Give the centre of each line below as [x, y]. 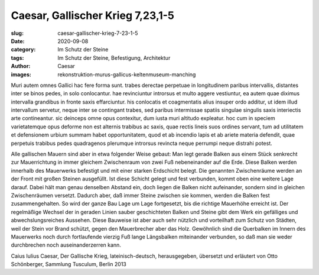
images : [21, 75]
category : [23, 50]
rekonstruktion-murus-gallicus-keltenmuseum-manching [127, 75]
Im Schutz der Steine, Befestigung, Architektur [114, 58]
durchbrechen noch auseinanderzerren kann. [66, 245]
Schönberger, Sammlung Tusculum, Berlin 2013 [69, 264]
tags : [17, 58]
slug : [17, 33]
